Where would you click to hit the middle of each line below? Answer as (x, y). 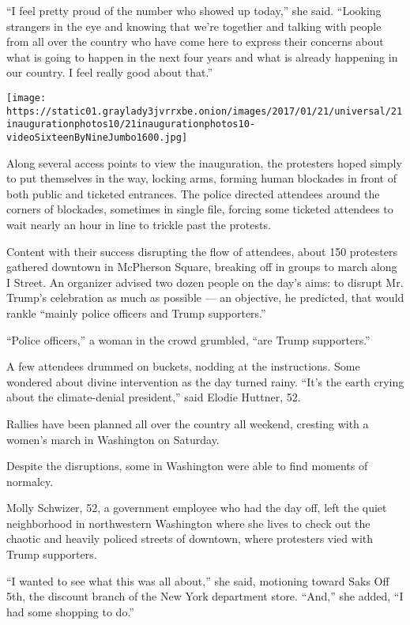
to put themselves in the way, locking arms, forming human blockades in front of (201, 178)
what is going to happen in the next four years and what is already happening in (202, 56)
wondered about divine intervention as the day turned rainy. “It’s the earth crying (205, 381)
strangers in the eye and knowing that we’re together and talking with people (194, 26)
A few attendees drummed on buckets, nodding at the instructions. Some (183, 366)
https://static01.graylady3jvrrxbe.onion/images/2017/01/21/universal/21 (205, 111)
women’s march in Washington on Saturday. (113, 439)
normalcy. (30, 481)
